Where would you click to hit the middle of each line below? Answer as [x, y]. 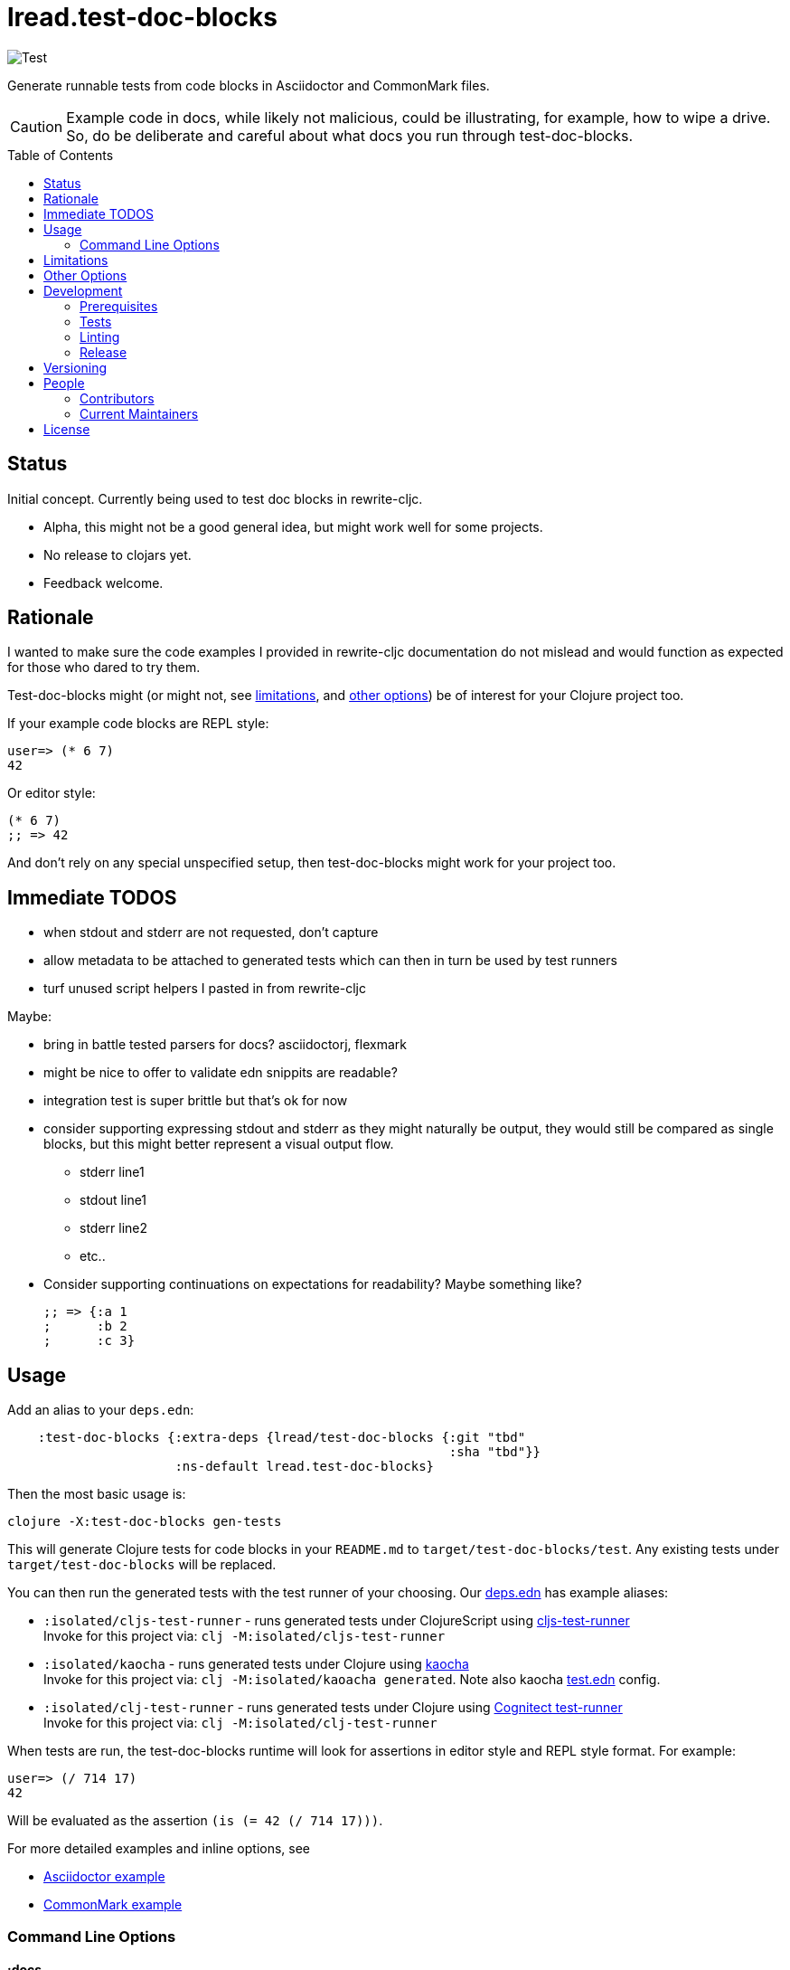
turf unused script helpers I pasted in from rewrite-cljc [205, 989]
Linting [100, 336]
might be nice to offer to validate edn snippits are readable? [221, 1073]
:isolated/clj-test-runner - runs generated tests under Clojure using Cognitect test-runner [333, 1708]
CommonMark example [113, 1905]
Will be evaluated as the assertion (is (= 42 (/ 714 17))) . [195, 1821]
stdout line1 [113, 1200]
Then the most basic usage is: [97, 1494]
